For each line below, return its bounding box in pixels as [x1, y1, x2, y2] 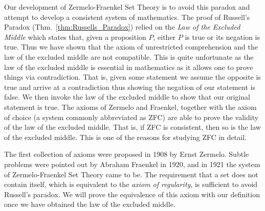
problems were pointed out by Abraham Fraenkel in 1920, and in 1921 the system [4, 158, 260, 169]
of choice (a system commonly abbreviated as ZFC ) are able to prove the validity [4, 111, 259, 122]
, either [153, 31, 176, 42]
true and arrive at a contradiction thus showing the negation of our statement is [4, 81, 255, 92]
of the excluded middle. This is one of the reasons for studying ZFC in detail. [4, 131, 247, 142]
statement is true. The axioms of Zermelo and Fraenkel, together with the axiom [4, 101, 257, 112]
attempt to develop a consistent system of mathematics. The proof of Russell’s [4, 11, 250, 22]
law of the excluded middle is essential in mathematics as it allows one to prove [4, 61, 253, 72]
